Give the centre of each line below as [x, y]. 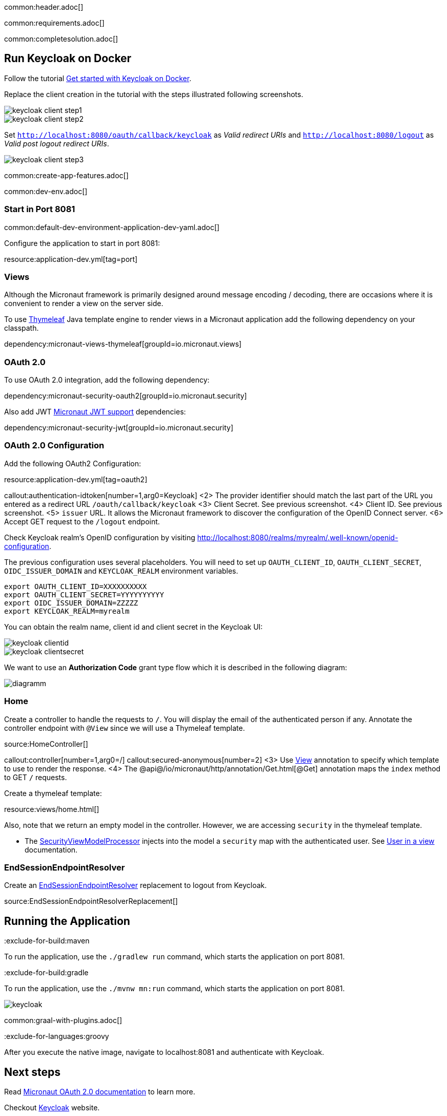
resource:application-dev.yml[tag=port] [71, 259]
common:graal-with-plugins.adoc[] [63, 1020]
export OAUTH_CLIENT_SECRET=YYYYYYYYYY [84, 594]
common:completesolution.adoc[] [61, 39]
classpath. [22, 328]
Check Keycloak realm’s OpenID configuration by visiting [100, 537]
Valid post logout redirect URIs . [57, 143]
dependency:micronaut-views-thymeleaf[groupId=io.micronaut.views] [123, 344]
